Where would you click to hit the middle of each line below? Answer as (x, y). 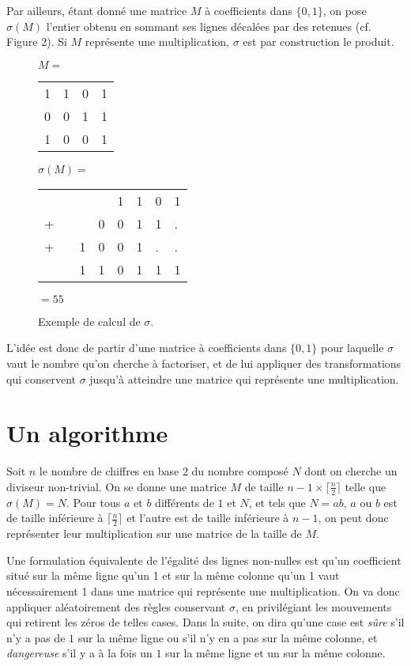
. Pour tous (93, 502)
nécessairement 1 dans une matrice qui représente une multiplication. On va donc (203, 590)
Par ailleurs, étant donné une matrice (97, 10)
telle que (366, 486)
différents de (185, 502)
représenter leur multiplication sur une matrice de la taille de (154, 534)
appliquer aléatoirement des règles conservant (116, 606)
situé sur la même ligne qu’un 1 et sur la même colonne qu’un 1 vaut (173, 575)
